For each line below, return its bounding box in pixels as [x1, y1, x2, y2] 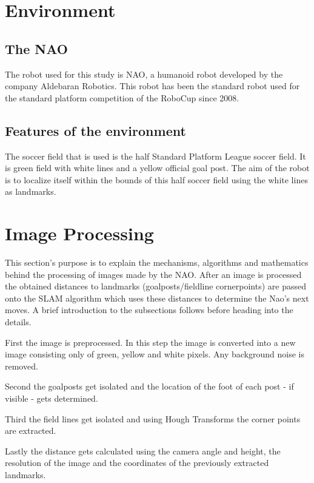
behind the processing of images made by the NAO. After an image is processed [5, 268, 302, 280]
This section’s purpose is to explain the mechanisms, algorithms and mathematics [5, 256, 309, 269]
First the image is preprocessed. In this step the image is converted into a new [5, 336, 296, 348]
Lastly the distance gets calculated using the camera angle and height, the [5, 444, 281, 457]
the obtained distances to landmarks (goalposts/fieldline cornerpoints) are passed [5, 280, 307, 292]
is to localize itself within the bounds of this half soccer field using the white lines [5, 173, 308, 186]
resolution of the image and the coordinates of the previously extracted [5, 456, 269, 469]
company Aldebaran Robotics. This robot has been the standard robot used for [5, 79, 300, 92]
